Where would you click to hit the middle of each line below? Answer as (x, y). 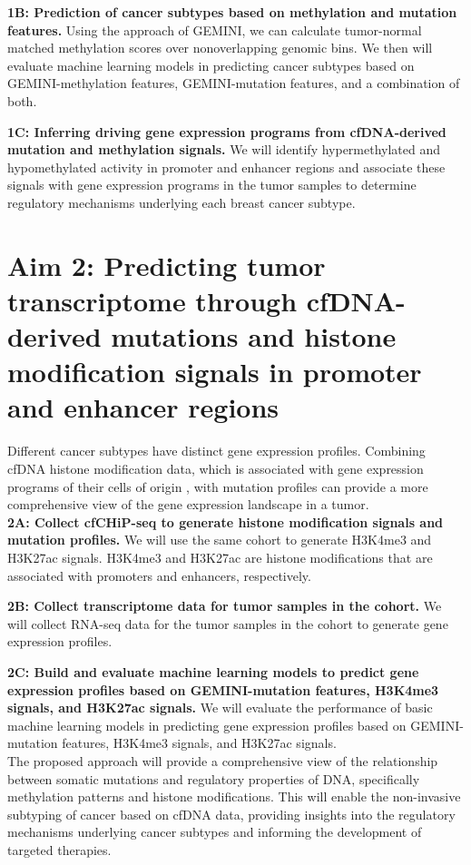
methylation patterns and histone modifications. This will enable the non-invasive (234, 796)
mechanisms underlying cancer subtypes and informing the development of (215, 832)
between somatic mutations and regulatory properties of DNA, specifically (214, 778)
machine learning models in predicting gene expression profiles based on (207, 725)
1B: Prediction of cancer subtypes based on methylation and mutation (232, 12)
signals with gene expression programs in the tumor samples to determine (212, 185)
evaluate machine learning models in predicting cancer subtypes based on (211, 65)
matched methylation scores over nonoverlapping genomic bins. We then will (220, 48)
